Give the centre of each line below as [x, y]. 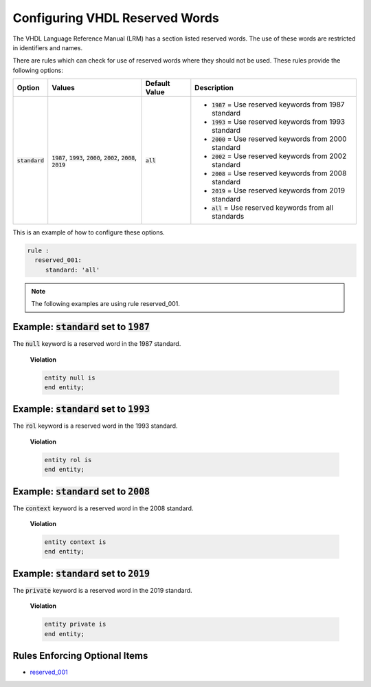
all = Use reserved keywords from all [272, 208]
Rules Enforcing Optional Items [80, 656]
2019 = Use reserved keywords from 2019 [279, 190]
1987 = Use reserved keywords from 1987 [278, 105]
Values [63, 88]
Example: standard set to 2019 [81, 573]
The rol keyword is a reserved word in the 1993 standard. [95, 426]
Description [214, 88]
